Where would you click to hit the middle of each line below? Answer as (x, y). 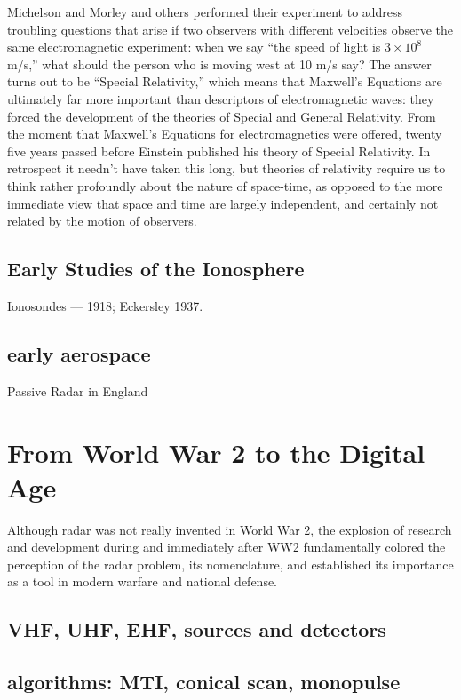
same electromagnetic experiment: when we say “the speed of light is (194, 47)
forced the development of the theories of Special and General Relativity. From (222, 116)
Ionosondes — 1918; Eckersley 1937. (105, 305)
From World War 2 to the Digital (216, 452)
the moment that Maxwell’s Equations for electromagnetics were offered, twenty (225, 134)
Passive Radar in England (78, 390)
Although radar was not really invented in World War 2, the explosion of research (230, 529)
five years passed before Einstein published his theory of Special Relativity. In (219, 151)
